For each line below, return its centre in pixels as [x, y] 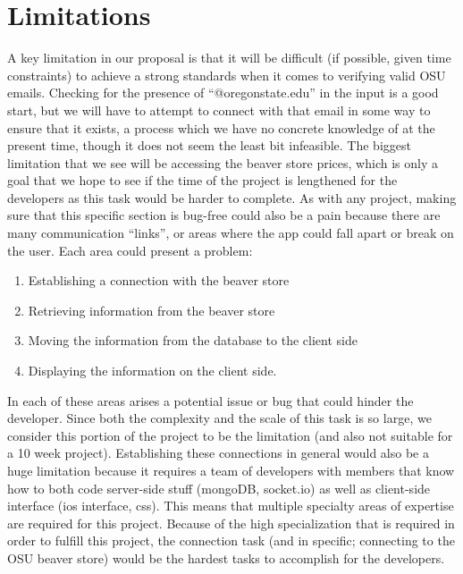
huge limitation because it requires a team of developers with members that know [231, 470]
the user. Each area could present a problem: [130, 250]
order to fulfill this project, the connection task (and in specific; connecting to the [231, 540]
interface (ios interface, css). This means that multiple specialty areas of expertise [231, 506]
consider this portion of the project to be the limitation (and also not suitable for [230, 435]
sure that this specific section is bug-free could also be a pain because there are [224, 215]
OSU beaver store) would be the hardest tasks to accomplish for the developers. [226, 557]
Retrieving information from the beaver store [152, 310]
